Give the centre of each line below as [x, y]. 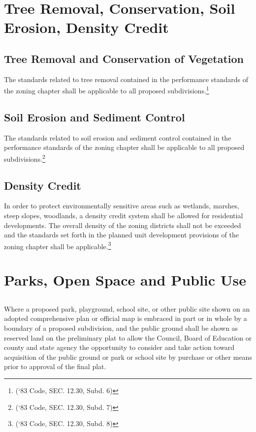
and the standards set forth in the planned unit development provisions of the [121, 235]
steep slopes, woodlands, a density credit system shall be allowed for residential [124, 216]
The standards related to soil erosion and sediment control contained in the [118, 137]
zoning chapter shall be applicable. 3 [58, 245]
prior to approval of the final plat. [55, 366]
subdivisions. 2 [25, 158]
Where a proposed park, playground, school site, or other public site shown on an [127, 308]
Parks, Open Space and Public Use [125, 280]
